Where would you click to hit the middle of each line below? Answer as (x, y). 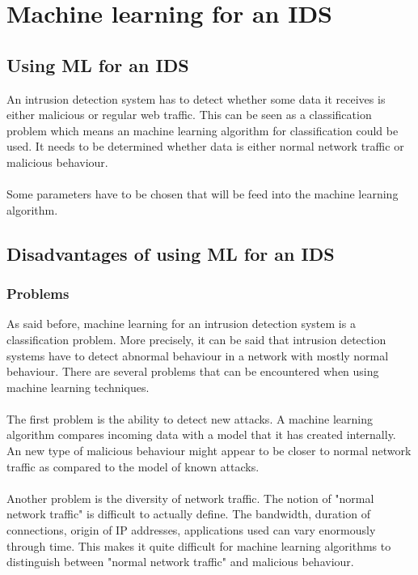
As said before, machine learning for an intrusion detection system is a (181, 324)
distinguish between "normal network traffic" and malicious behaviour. (180, 562)
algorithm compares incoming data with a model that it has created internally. (201, 434)
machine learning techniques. (78, 387)
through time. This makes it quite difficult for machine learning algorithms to (199, 545)
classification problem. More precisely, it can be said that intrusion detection (196, 339)
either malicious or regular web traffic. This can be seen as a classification (189, 115)
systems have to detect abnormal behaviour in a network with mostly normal (198, 355)
